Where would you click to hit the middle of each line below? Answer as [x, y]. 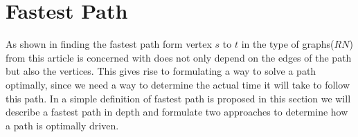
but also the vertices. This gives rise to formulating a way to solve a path [161, 71]
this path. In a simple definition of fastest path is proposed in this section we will [178, 98]
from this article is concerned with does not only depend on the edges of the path [179, 57]
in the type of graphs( [288, 44]
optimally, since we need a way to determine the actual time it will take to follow [178, 84]
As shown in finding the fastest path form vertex [109, 44]
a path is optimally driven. [62, 125]
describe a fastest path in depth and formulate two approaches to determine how [177, 112]
